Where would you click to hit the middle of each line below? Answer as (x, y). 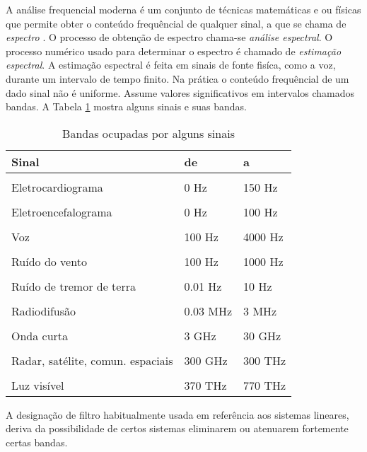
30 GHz (262, 335)
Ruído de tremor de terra (74, 286)
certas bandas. (37, 442)
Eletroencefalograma (62, 211)
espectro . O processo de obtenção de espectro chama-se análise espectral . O (169, 37)
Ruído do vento (49, 261)
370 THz (205, 385)
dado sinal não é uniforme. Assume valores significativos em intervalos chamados (180, 92)
